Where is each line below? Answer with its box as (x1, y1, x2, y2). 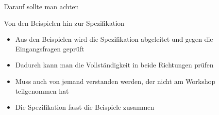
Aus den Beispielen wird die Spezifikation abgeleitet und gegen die (15, 34, 213, 44)
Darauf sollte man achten (4, 1, 79, 11)
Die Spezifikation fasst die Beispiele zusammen (15, 102, 154, 112)
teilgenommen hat (15, 85, 69, 96)
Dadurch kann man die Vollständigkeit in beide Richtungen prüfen (15, 60, 214, 70)
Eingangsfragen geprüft (15, 43, 84, 53)
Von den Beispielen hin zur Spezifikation (4, 17, 125, 28)
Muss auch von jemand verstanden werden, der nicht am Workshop (15, 76, 216, 86)
